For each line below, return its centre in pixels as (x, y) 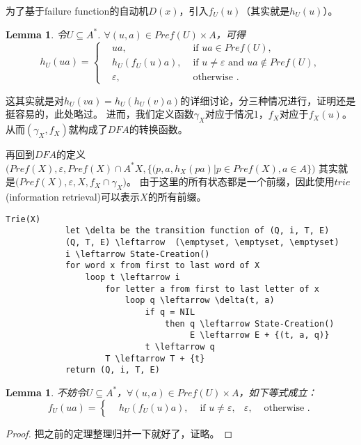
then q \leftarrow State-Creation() (250, 323)
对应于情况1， (236, 114)
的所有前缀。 (177, 197)
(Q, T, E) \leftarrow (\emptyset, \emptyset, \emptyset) (202, 243)
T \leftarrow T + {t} (155, 358)
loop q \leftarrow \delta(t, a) (200, 300)
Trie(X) (23, 219)
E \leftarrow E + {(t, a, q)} (259, 335)
